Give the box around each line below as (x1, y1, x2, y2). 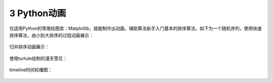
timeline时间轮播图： (9, 67, 53, 73)
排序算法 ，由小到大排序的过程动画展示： (9, 32, 94, 38)
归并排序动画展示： (9, 44, 50, 50)
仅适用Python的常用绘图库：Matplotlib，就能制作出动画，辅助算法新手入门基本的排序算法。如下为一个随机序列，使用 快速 (9, 25, 262, 31)
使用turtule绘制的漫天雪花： (9, 55, 68, 61)
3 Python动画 (9, 8, 66, 19)
